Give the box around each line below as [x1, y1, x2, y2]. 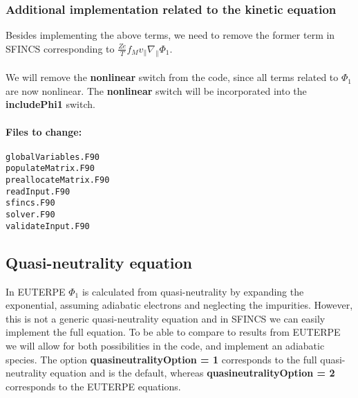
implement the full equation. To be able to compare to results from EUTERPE [6, 325, 341, 339]
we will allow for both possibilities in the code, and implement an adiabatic [6, 338, 325, 352]
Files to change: [6, 124, 82, 138]
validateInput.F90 [6, 221, 90, 231]
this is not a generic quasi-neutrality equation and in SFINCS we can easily [6, 311, 326, 325]
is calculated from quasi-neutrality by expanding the [82, 284, 304, 298]
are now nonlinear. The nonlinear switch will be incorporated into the [6, 83, 307, 98]
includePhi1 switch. [6, 97, 95, 111]
